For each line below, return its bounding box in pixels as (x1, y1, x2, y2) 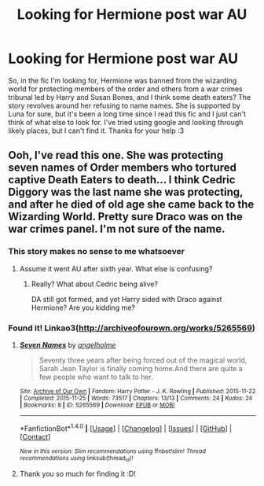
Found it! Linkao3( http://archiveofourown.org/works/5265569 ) (8, 322, 255, 333)
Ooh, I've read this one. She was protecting (8, 149, 224, 162)
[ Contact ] (19, 432, 51, 441)
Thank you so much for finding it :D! (19, 469, 136, 478)
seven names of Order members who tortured (8, 161, 237, 175)
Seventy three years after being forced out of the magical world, (38, 355, 247, 365)
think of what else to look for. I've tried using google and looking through (8, 117, 244, 127)
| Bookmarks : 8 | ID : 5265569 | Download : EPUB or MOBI (19, 401, 175, 409)
